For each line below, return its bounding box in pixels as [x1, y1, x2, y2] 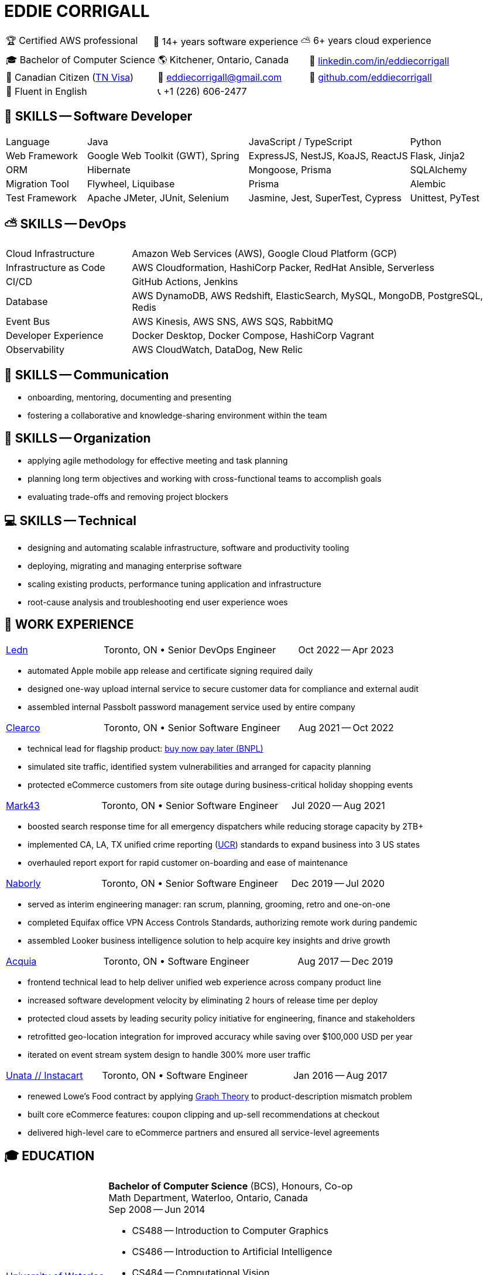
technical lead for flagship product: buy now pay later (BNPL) [28, 743, 263, 753]
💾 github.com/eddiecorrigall [309, 71, 432, 83]
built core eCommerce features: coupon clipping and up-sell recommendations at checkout [28, 1109, 380, 1119]
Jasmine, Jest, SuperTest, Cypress [248, 191, 402, 204]
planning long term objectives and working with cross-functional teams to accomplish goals [28, 474, 382, 484]
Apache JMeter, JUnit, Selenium [87, 191, 229, 204]
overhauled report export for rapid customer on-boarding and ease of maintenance [28, 857, 348, 868]
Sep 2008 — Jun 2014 [108, 1203, 205, 1215]
